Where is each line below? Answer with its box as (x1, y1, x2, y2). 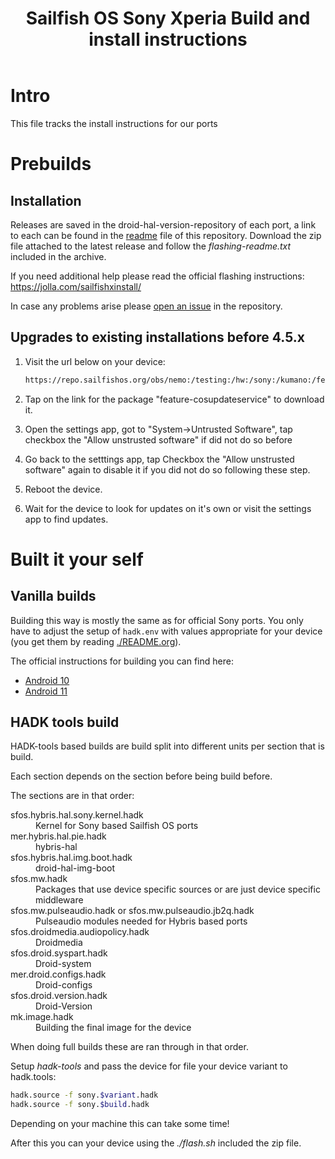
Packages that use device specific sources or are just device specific (35, 883, 321, 896)
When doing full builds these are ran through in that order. (10, 1041, 249, 1053)
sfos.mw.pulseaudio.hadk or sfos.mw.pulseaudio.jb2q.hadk (10, 905, 255, 917)
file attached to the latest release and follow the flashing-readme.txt (10, 240, 292, 252)
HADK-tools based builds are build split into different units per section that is (10, 740, 325, 752)
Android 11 (24, 685, 68, 697)
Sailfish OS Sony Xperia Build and (25, 7, 311, 30)
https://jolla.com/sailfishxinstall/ (10, 280, 142, 292)
